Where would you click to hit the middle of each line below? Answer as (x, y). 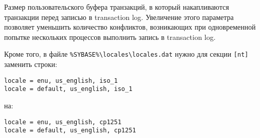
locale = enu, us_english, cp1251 (63, 122)
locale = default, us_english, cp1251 (70, 131)
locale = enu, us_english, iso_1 (61, 80)
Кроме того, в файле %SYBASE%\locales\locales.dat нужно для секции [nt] (126, 54)
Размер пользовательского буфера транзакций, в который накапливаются (117, 7)
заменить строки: (31, 64)
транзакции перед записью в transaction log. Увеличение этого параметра (119, 17)
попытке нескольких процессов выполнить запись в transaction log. (110, 37)
